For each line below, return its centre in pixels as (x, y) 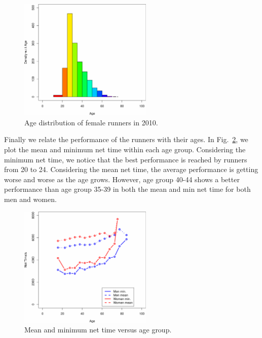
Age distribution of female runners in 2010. (91, 122)
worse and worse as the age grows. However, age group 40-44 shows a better (122, 179)
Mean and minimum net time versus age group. (98, 330)
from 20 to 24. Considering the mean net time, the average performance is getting (131, 169)
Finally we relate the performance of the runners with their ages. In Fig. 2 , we (126, 139)
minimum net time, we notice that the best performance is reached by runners (126, 159)
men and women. (30, 199)
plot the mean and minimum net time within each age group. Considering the (125, 149)
